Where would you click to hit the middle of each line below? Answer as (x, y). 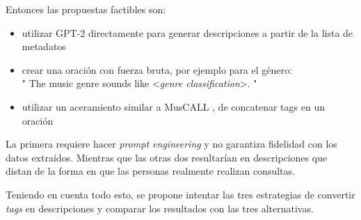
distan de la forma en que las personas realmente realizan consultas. (150, 171)
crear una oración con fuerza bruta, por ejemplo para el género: (157, 69)
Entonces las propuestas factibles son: (86, 9)
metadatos (44, 46)
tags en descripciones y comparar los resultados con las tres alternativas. (160, 208)
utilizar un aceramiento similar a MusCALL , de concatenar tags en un (173, 106)
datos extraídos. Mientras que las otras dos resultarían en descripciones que (167, 157)
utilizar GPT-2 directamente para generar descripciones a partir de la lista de (187, 32)
